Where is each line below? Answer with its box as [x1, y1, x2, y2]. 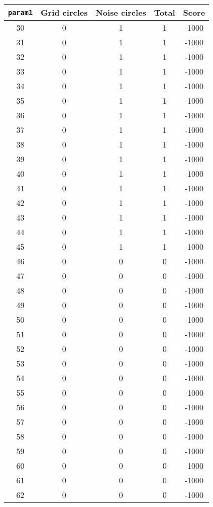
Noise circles [95, 7, 146, 18]
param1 [8, 8, 33, 17]
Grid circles [41, 7, 88, 18]
